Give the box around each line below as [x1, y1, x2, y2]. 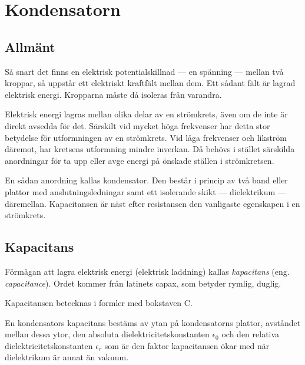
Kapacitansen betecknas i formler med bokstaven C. [5, 297, 193, 309]
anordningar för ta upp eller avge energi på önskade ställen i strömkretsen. [5, 154, 274, 166]
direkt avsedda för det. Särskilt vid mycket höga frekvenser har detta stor [5, 119, 270, 131]
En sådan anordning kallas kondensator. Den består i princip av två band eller [5, 174, 288, 186]
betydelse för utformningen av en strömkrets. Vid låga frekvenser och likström [5, 131, 287, 143]
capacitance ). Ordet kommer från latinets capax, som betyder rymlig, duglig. [5, 277, 281, 289]
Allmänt [5, 37, 55, 55]
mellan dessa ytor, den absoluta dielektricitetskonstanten [5, 328, 210, 340]
